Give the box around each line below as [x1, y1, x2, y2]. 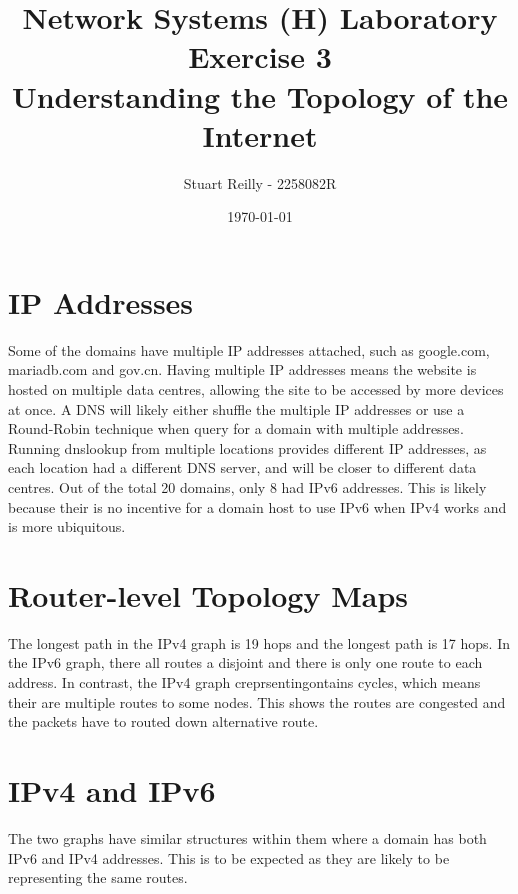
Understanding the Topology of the [11, 75, 509, 116]
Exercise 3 [188, 36, 332, 77]
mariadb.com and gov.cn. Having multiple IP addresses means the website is [8, 359, 477, 380]
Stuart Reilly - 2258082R [183, 172, 337, 193]
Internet [202, 114, 318, 155]
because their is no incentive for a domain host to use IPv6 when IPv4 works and [8, 496, 507, 517]
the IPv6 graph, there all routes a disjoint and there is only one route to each [8, 652, 483, 673]
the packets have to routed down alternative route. [8, 711, 319, 732]
